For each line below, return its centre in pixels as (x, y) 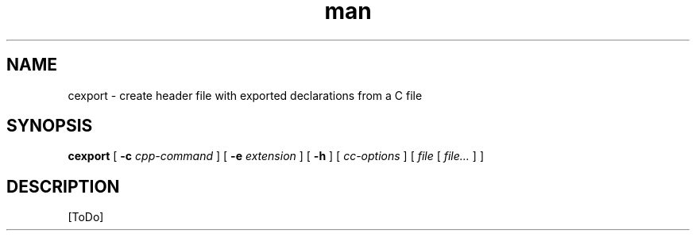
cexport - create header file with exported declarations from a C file (245, 95)
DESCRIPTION (63, 186)
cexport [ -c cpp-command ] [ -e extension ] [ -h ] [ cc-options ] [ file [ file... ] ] (276, 156)
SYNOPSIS (50, 126)
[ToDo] (86, 217)
